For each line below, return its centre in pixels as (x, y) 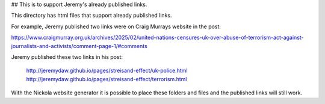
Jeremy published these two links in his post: (67, 57)
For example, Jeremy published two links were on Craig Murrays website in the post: (116, 26)
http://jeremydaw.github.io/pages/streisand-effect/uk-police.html (107, 71)
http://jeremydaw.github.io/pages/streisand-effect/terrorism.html (107, 79)
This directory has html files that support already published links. (91, 16)
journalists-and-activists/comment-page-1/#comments (79, 46)
